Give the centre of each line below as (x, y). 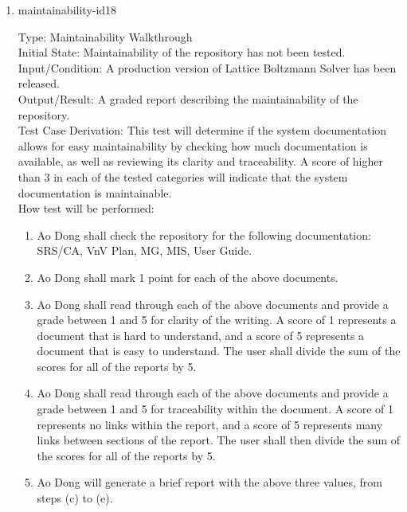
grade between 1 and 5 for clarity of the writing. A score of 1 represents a (217, 320)
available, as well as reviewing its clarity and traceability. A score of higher (201, 161)
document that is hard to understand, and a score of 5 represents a (201, 335)
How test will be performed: (86, 208)
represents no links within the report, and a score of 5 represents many (210, 424)
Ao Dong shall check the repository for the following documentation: (204, 235)
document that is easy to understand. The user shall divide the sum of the (219, 351)
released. (39, 83)
